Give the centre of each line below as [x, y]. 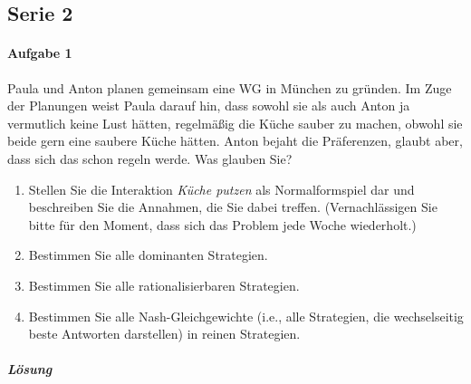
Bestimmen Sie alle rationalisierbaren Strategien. [164, 285]
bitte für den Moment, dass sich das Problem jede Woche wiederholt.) [222, 224]
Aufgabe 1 [40, 53]
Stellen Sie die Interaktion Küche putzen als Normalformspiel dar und [221, 189]
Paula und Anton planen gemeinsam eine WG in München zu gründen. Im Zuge [230, 87]
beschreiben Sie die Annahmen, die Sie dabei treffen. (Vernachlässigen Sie [233, 207]
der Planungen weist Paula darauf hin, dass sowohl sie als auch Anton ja [209, 106]
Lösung [30, 369]
